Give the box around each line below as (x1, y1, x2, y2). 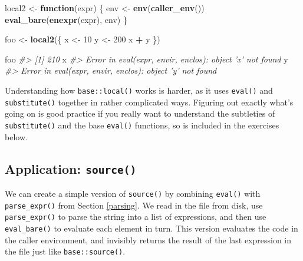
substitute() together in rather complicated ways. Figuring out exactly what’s (5, 95, 294, 108)
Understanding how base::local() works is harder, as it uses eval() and (5, 84, 273, 96)
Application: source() (5, 159, 137, 177)
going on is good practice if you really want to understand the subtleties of (5, 107, 275, 120)
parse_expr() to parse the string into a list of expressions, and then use (5, 210, 266, 223)
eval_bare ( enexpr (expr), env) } (5, 13, 127, 25)
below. (5, 130, 28, 143)
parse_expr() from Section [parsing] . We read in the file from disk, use (5, 199, 263, 211)
